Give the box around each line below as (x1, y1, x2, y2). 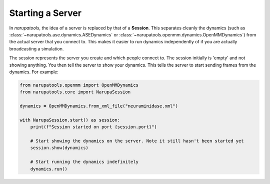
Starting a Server (9, 7, 82, 18)
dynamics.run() (30, 166, 67, 172)
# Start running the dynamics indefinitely (30, 159, 138, 165)
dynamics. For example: (9, 69, 58, 75)
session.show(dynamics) (30, 145, 88, 151)
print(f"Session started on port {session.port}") (30, 124, 157, 130)
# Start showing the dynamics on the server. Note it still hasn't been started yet (30, 138, 244, 144)
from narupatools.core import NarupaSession (19, 89, 131, 95)
